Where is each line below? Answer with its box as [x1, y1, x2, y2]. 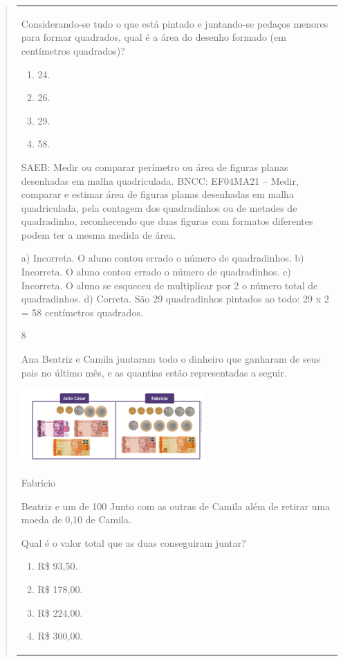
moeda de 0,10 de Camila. [21, 512, 131, 527]
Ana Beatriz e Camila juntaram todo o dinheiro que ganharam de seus [21, 352, 320, 366]
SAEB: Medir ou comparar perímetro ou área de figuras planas [21, 159, 288, 174]
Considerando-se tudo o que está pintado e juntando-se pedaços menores [21, 16, 328, 30]
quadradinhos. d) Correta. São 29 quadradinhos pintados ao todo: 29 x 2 [21, 291, 329, 306]
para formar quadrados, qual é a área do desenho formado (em [21, 30, 286, 44]
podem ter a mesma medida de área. [21, 227, 176, 242]
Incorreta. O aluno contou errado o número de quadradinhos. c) [21, 264, 291, 279]
